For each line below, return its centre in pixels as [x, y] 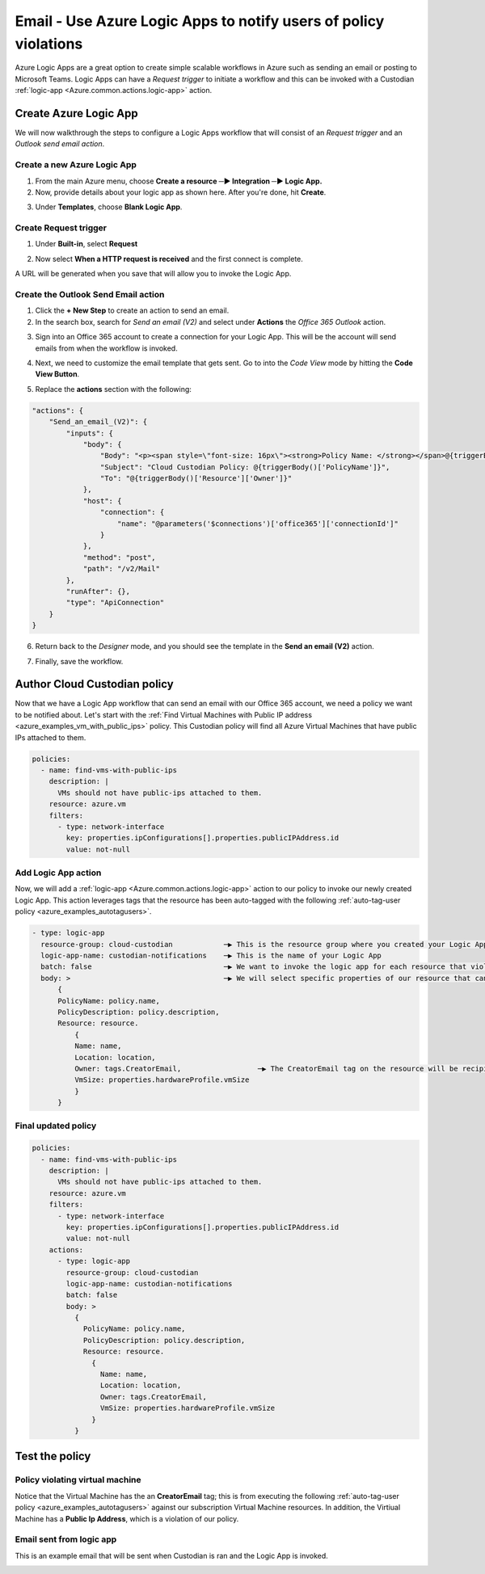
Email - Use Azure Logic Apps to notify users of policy [200, 21]
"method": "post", [120, 557]
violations [49, 44]
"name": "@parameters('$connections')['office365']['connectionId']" [258, 524]
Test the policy [53, 1456]
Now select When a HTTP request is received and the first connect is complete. [169, 259]
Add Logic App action [58, 873]
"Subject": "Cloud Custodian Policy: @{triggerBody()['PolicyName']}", [245, 467]
